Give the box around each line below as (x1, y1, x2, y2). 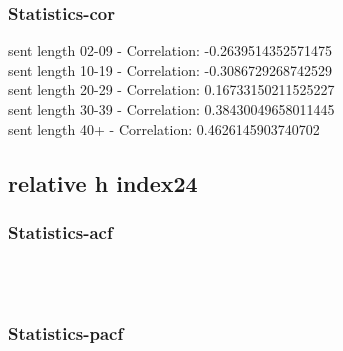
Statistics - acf (8, 219, 113, 244)
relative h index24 (8, 167, 198, 198)
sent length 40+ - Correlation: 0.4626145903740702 (8, 118, 320, 139)
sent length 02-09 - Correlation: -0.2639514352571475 (8, 40, 333, 61)
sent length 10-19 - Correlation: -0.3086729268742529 (8, 59, 333, 80)
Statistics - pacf (8, 321, 124, 346)
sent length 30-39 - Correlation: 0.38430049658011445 (8, 99, 335, 119)
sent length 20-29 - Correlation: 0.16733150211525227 (8, 79, 335, 100)
